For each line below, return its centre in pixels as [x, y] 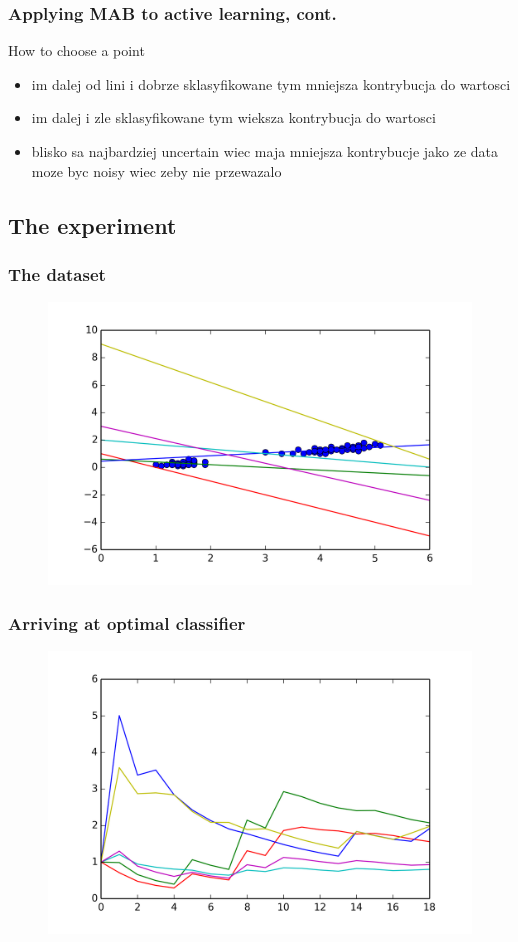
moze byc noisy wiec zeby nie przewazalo [156, 170]
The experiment [92, 224]
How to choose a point [76, 50]
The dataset [57, 273]
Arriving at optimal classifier [127, 623]
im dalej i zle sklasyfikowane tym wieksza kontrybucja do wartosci [233, 117]
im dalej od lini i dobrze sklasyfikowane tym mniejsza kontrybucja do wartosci [271, 83]
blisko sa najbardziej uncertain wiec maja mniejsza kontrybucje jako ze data [265, 151]
